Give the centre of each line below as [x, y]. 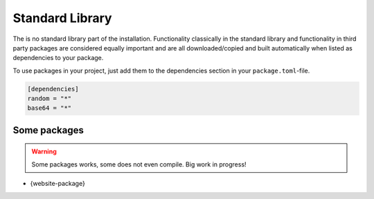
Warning [44, 151]
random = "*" [50, 99]
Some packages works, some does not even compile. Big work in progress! [139, 164]
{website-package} [58, 184]
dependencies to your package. [58, 58]
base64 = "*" [50, 108]
